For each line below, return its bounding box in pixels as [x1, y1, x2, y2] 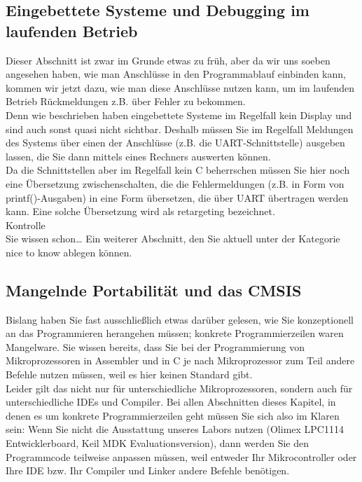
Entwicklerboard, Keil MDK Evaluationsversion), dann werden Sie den [6, 436, 309, 450]
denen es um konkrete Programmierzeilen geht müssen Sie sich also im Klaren [6, 408, 340, 422]
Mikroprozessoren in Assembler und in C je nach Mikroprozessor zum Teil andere [6, 353, 355, 368]
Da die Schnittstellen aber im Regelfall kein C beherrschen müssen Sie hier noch [6, 163, 350, 177]
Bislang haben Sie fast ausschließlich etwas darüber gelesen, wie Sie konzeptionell [6, 312, 354, 326]
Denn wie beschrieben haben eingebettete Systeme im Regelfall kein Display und [6, 107, 352, 122]
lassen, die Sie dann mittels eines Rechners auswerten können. [6, 149, 271, 163]
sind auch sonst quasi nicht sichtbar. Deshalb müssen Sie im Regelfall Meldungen [6, 121, 354, 136]
